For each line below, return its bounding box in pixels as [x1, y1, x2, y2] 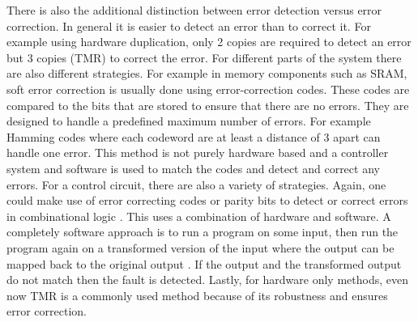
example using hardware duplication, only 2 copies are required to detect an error [6, 33, 412, 50]
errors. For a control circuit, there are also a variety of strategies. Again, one [6, 176, 386, 193]
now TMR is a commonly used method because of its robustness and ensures [6, 286, 388, 303]
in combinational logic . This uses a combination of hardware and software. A [6, 207, 391, 224]
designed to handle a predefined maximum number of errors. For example [6, 112, 371, 129]
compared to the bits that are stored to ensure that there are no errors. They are [6, 96, 409, 113]
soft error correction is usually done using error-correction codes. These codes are [6, 80, 410, 97]
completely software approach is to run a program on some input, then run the [6, 223, 399, 240]
